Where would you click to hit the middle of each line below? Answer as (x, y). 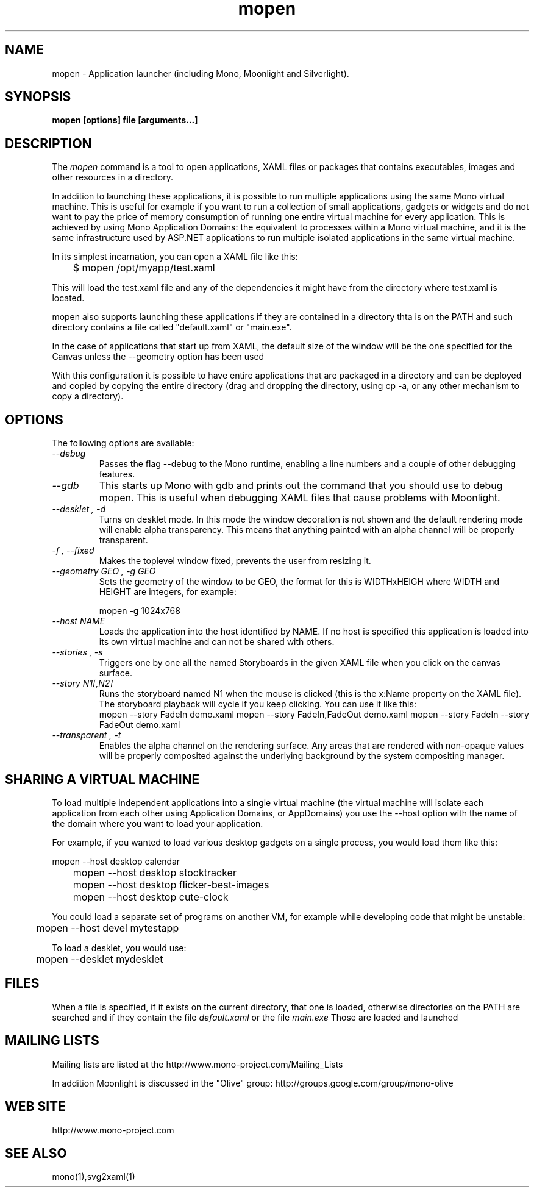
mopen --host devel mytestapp (108, 928)
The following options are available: (123, 443)
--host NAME (79, 621)
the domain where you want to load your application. (158, 823)
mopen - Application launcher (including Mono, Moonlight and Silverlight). (201, 73)
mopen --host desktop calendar (116, 861)
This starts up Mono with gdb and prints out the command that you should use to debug (301, 486)
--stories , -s (77, 652)
